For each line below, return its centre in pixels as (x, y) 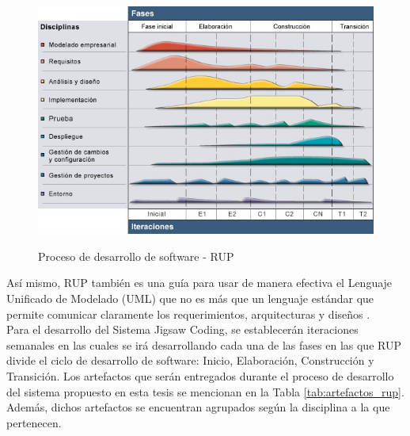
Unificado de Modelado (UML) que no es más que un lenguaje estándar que (190, 298)
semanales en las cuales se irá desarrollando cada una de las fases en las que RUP (204, 344)
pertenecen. (34, 422)
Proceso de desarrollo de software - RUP (136, 256)
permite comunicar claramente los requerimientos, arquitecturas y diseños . (188, 314)
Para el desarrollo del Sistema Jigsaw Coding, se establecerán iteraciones (182, 329)
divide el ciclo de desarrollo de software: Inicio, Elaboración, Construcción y (190, 360)
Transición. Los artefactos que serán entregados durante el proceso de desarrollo (200, 375)
